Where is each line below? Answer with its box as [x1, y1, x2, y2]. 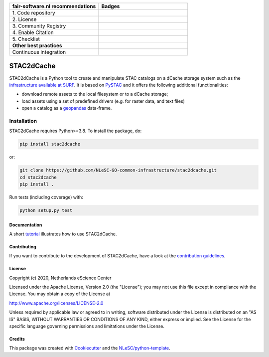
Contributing [9, 243, 37, 249]
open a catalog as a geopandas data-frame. [21, 105, 112, 111]
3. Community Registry [12, 22, 66, 29]
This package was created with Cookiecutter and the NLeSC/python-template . [9, 345, 170, 351]
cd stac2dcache [19, 175, 57, 180]
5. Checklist [12, 35, 40, 42]
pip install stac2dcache [19, 141, 81, 147]
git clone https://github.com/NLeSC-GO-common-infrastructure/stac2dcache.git [19, 168, 217, 173]
